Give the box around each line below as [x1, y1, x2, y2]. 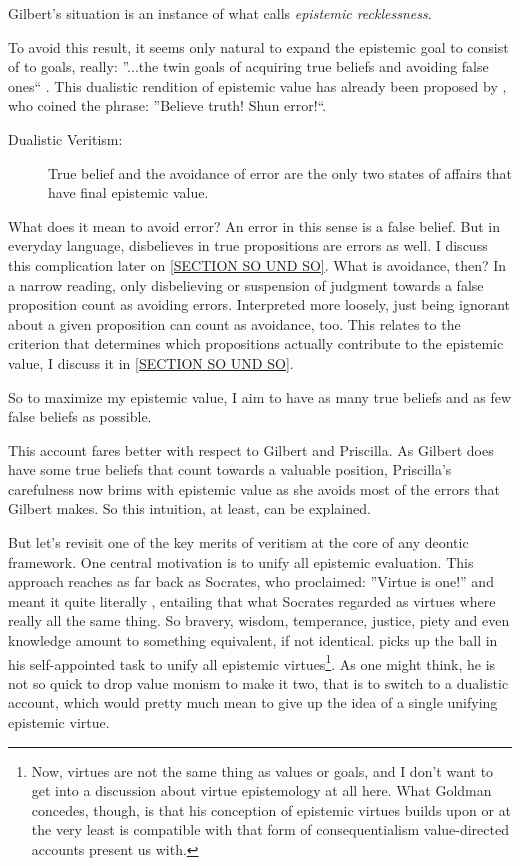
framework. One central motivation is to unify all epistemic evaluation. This [8, 551, 474, 572]
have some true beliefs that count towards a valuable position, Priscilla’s [8, 459, 452, 480]
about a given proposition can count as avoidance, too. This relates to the [8, 313, 461, 334]
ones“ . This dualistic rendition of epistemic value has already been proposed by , [8, 75, 507, 96]
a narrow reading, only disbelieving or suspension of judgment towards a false [8, 274, 484, 295]
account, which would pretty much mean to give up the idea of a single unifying [8, 692, 498, 713]
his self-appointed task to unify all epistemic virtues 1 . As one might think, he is [8, 650, 496, 674]
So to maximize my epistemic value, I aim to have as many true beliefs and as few [8, 386, 512, 407]
